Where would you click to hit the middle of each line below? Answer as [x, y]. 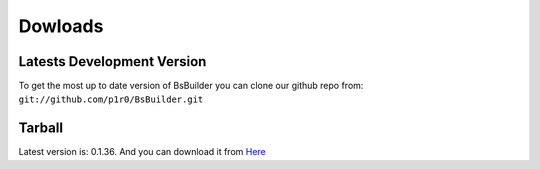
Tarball [41, 128]
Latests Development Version [112, 61]
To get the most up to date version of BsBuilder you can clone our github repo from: [191, 86]
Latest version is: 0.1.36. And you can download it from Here [142, 152]
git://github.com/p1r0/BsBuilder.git [111, 99]
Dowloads [61, 26]
